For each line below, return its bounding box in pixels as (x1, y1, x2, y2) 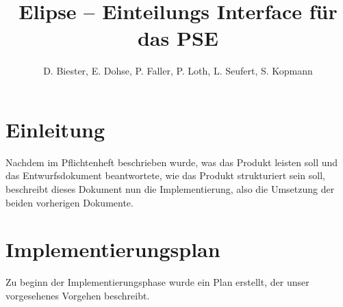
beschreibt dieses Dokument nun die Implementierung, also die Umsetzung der (5, 182, 335, 196)
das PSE (137, 24, 219, 52)
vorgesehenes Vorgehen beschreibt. (5, 288, 150, 302)
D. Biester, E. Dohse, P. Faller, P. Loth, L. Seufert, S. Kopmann (43, 64, 313, 78)
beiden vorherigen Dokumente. (5, 195, 134, 209)
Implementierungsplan (5, 235, 220, 263)
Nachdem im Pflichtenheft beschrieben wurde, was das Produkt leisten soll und (5, 155, 338, 169)
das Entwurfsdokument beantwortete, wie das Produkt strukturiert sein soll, (5, 168, 326, 183)
